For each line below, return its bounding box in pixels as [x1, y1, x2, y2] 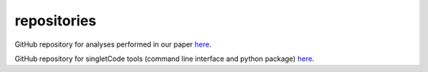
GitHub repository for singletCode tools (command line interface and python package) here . [14, 54, 315, 63]
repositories [14, 12, 97, 29]
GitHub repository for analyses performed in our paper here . [14, 40, 212, 49]
